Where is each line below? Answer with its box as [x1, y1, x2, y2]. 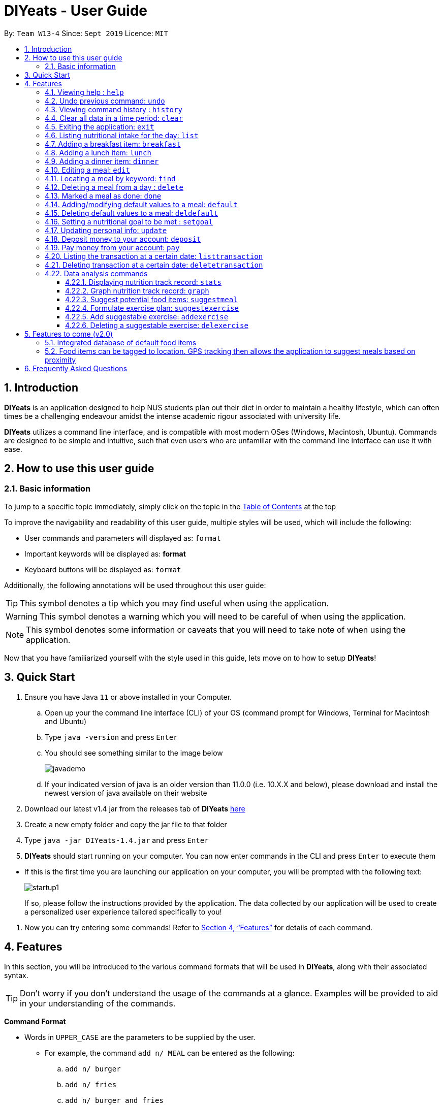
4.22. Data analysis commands [45, 269, 148, 278]
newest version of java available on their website [45, 788, 207, 797]
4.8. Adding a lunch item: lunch [45, 148, 151, 157]
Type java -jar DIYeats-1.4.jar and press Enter [24, 835, 209, 844]
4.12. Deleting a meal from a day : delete [45, 182, 183, 191]
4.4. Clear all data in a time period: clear [45, 113, 183, 122]
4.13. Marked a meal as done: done [45, 191, 162, 200]
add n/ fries [65, 1080, 117, 1089]
